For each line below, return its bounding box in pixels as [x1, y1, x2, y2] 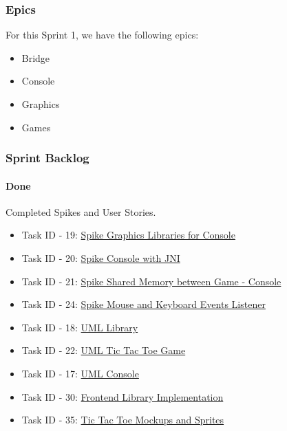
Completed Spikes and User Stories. [6, 204, 156, 219]
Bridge [21, 50, 50, 65]
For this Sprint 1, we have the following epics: [6, 27, 199, 42]
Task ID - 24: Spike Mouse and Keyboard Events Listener [21, 297, 266, 311]
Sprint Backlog [6, 149, 89, 166]
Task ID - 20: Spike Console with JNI [21, 251, 180, 265]
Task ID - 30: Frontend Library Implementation [21, 389, 224, 404]
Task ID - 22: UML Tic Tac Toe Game [21, 343, 186, 357]
